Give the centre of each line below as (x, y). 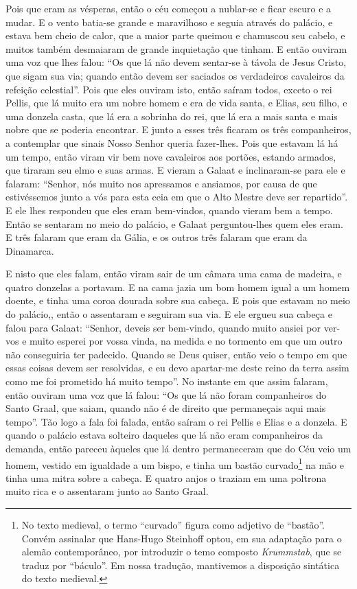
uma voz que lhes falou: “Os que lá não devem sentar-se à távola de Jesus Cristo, (176, 62)
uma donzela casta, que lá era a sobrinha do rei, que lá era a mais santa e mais (172, 116)
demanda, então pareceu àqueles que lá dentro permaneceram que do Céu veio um (178, 448)
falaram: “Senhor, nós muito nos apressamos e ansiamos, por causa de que (161, 183)
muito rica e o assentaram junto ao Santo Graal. (107, 491)
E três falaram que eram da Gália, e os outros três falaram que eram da (157, 237)
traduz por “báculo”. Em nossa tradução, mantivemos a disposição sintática (181, 565)
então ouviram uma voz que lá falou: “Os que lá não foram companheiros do (166, 394)
